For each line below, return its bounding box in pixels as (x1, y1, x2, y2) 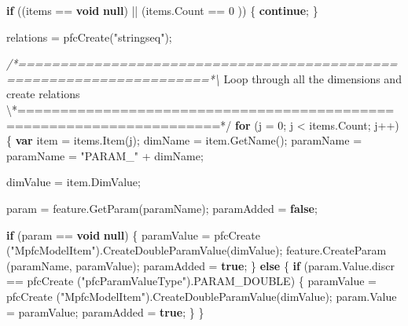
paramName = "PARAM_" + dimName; (6, 147, 204, 163)
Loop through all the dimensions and (223, 70, 402, 86)
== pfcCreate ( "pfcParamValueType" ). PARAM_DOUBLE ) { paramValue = (6, 273, 377, 289)
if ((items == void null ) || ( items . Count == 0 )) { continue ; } (6, 2, 318, 18)
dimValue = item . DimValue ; (6, 174, 141, 190)
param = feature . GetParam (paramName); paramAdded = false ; (6, 200, 318, 216)
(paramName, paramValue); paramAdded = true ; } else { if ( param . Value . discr (6, 257, 395, 273)
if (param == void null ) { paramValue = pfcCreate (6, 226, 260, 243)
